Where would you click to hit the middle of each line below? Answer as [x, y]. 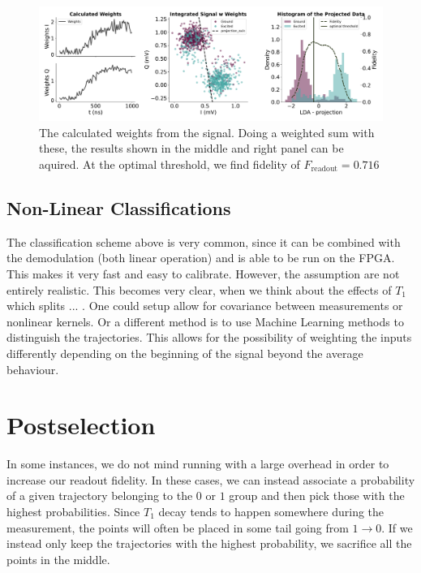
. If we [397, 527]
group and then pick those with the [317, 495]
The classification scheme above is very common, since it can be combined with [204, 241]
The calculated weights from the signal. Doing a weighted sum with [207, 132]
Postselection [81, 425]
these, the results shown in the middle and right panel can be [191, 148]
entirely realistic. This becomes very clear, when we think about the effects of [199, 289]
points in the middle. [58, 559]
